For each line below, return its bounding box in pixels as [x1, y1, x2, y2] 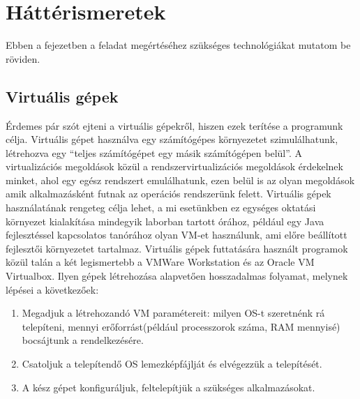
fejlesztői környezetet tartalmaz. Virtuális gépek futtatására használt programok [6, 241, 348, 255]
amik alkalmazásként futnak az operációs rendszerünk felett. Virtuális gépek [6, 186, 331, 201]
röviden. [6, 51, 40, 66]
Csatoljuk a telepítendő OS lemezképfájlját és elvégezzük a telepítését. [22, 356, 322, 371]
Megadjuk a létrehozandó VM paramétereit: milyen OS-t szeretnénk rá [22, 306, 325, 320]
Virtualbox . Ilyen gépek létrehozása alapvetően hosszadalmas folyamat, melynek [6, 269, 348, 283]
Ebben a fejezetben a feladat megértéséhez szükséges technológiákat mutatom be [6, 38, 351, 52]
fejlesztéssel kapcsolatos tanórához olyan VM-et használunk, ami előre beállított [6, 227, 347, 242]
